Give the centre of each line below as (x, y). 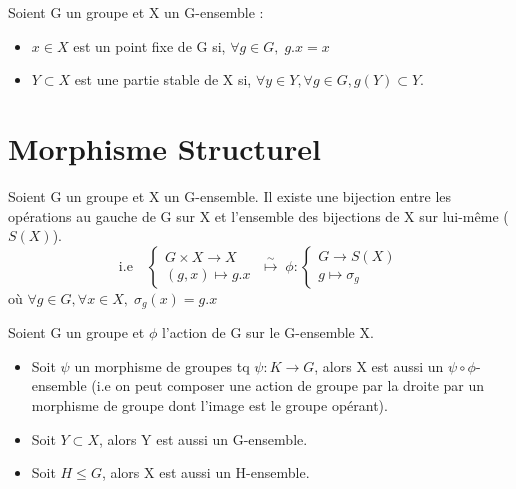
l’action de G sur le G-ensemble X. (267, 332)
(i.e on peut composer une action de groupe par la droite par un (288, 385)
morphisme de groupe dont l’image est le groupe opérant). (209, 404)
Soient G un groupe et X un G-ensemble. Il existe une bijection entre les (230, 195)
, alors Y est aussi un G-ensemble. (203, 438)
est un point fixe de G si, (149, 45)
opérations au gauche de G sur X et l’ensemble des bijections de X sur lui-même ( (258, 215)
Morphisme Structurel (164, 147)
